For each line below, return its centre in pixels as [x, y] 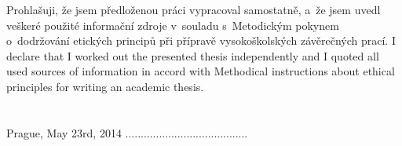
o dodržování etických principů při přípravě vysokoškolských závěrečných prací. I [201, 40]
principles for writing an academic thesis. [105, 86]
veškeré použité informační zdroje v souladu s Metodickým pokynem [173, 25]
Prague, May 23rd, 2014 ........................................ [127, 132]
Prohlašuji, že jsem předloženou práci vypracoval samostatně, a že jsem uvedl [194, 9]
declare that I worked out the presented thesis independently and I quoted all [193, 55]
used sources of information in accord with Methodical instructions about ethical [201, 71]
